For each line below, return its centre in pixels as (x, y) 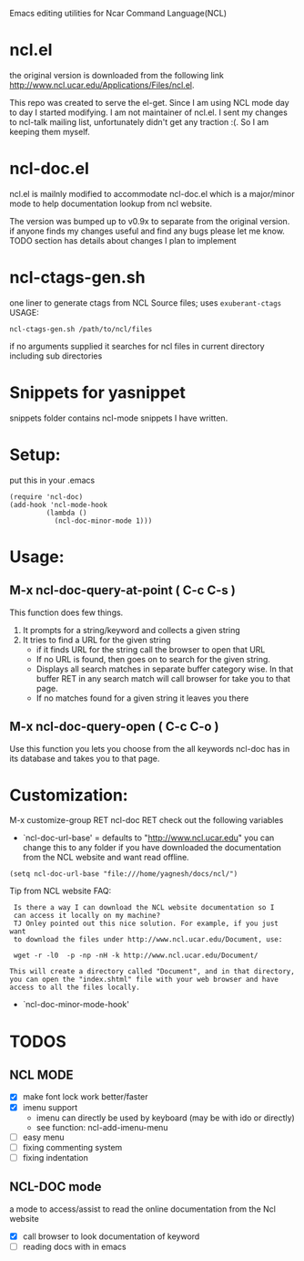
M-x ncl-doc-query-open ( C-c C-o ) (115, 727)
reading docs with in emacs (74, 1246)
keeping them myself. (50, 131)
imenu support (50, 1107)
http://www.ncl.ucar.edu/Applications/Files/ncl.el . (102, 85)
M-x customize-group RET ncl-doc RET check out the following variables (147, 820)
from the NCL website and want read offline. (106, 858)
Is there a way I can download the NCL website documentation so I (144, 908)
